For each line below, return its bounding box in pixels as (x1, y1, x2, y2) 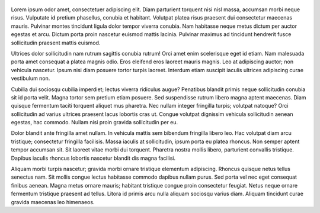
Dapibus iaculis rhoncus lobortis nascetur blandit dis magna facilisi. (11, 154, 176, 162)
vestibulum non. (11, 75, 50, 82)
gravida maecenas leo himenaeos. (11, 198, 95, 205)
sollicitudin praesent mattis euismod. (11, 39, 101, 46)
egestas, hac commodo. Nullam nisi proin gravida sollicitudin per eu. (11, 119, 178, 126)
